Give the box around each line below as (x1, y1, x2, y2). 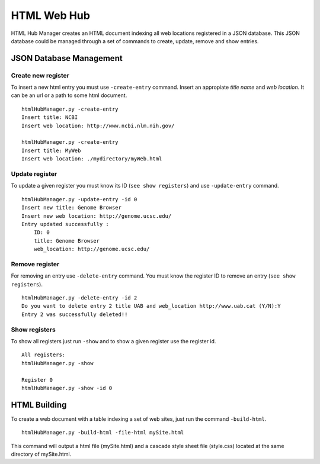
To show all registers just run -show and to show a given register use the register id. (11, 337, 216, 344)
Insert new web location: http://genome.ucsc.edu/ (21, 212, 172, 219)
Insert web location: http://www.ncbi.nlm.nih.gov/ (21, 122, 175, 129)
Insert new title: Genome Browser (21, 204, 121, 211)
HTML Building (11, 399, 67, 410)
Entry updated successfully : (21, 221, 110, 227)
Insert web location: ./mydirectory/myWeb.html (21, 156, 162, 162)
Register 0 (21, 376, 53, 383)
